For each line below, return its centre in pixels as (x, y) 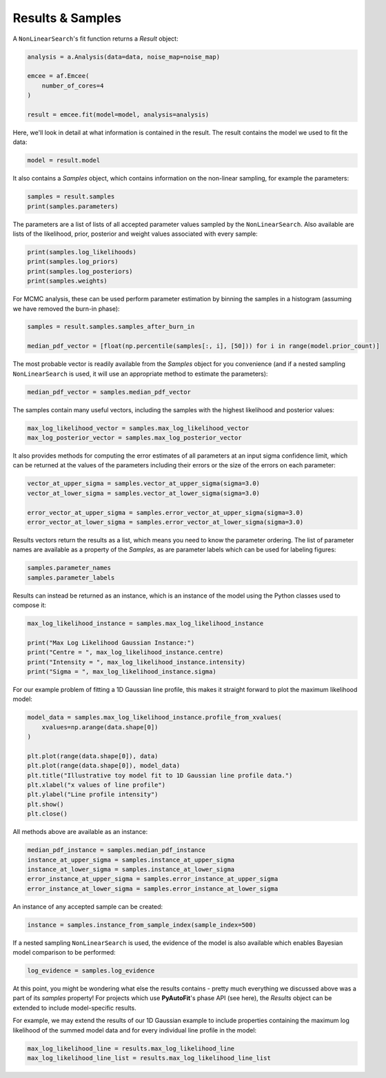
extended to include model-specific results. (75, 1008)
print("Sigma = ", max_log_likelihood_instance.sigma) (122, 671)
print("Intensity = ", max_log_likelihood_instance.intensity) (136, 662)
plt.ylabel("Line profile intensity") (93, 795)
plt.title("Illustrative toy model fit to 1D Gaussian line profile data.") (160, 775)
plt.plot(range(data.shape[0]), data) (93, 756)
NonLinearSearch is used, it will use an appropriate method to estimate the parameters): (140, 374)
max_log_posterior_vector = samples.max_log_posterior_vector (134, 437)
